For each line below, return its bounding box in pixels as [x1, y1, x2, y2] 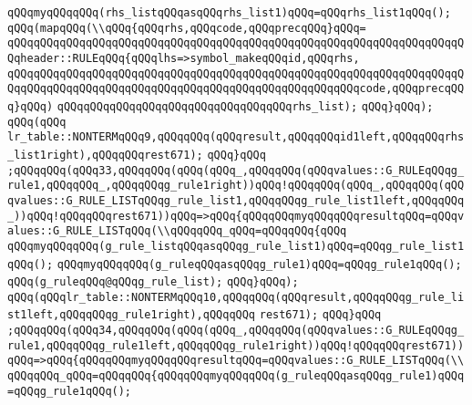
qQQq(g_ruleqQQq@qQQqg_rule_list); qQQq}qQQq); [7, 275, 299, 289]
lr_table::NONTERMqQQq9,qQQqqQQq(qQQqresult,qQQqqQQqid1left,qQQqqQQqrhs [7, 130, 465, 144]
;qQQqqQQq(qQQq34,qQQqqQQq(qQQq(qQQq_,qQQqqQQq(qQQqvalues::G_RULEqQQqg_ [7, 324, 465, 337]
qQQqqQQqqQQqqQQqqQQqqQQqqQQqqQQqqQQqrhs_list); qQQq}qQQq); [56, 99, 434, 113]
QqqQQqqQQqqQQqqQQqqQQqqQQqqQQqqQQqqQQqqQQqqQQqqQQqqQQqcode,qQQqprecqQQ [7, 82, 465, 96]
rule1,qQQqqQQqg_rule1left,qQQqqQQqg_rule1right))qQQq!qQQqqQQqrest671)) [7, 338, 465, 352]
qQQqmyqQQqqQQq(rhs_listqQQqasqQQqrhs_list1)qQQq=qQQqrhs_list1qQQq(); [7, 6, 451, 19]
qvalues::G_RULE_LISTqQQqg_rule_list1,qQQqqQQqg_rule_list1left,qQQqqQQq [7, 193, 465, 207]
